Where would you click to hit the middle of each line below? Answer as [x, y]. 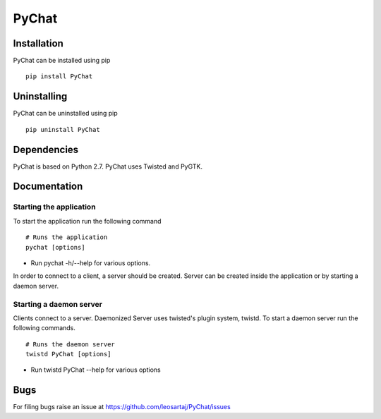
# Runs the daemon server [71, 344]
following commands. [44, 328]
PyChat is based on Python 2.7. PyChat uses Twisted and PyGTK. [108, 166]
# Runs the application [67, 237]
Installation [38, 43]
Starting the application [54, 207]
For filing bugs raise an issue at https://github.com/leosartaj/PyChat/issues [122, 407]
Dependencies [46, 149]
